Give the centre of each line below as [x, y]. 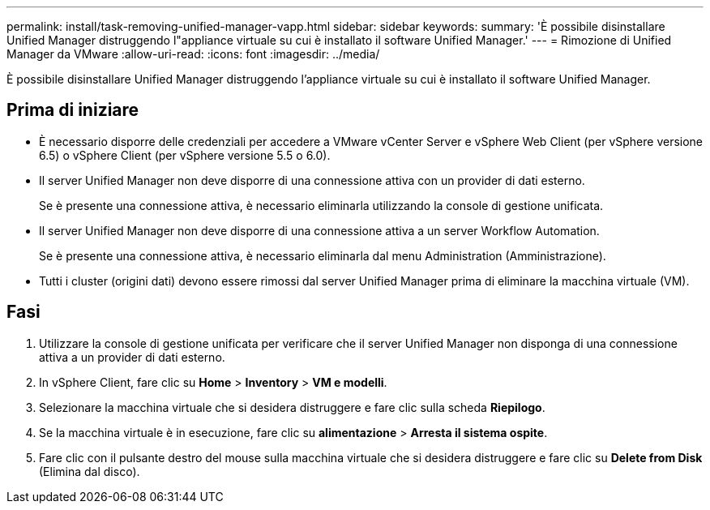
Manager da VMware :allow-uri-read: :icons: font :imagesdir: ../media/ [193, 54]
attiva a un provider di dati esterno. [132, 357]
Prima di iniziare [73, 110]
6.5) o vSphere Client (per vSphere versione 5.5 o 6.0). [185, 155]
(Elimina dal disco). [90, 471]
